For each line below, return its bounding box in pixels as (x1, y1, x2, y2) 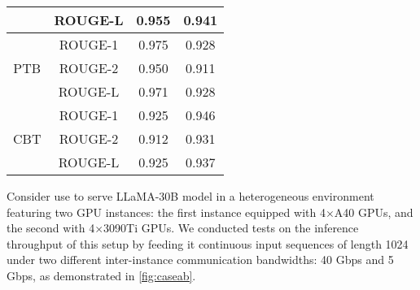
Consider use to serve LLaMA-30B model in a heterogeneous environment (7, 188, 374, 204)
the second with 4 (7, 219, 95, 236)
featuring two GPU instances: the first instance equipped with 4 (7, 203, 326, 220)
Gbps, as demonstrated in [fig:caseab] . (7, 266, 196, 284)
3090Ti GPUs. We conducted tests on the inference (103, 219, 359, 236)
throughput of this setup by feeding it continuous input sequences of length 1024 (7, 235, 409, 252)
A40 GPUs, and (334, 203, 413, 220)
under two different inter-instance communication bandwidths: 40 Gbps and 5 (7, 251, 394, 268)
